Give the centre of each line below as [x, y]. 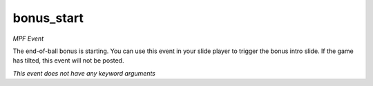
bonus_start [48, 18]
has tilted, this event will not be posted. [68, 61]
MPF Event [28, 39]
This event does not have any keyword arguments [84, 73]
